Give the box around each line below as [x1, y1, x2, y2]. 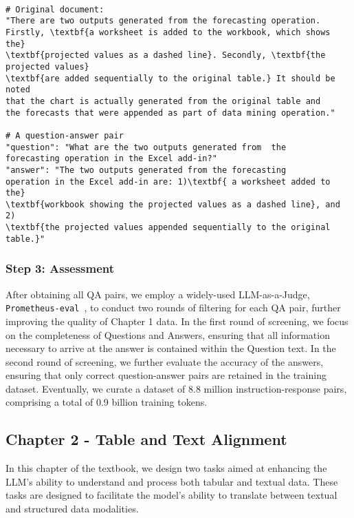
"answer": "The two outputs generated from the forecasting [5, 165, 287, 175]
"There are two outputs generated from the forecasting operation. [5, 16, 321, 26]
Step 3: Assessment [5, 260, 115, 277]
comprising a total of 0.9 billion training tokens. [5, 395, 208, 409]
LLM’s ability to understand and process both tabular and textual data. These [5, 474, 338, 488]
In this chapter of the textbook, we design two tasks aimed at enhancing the [5, 461, 327, 475]
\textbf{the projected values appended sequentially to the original [5, 222, 331, 233]
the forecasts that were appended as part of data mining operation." [5, 107, 335, 118]
